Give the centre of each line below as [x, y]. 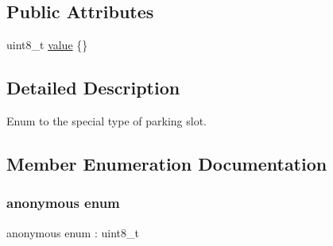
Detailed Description [93, 88]
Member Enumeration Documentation [167, 163]
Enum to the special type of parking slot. [107, 121]
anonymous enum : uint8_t [73, 232]
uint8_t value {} [47, 45]
